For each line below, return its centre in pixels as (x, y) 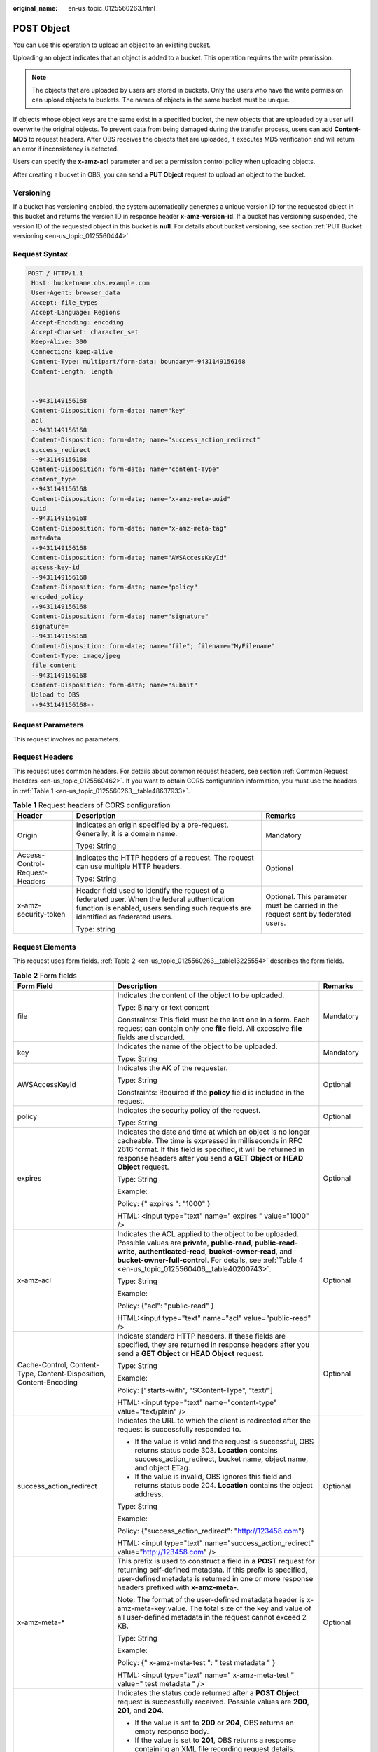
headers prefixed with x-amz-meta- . (178, 1587)
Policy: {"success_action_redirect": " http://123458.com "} (211, 1531)
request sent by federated (308, 915)
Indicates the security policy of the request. (189, 1110)
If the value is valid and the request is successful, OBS (224, 1442)
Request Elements (44, 947)
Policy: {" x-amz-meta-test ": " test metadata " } (196, 1662)
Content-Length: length (72, 371)
